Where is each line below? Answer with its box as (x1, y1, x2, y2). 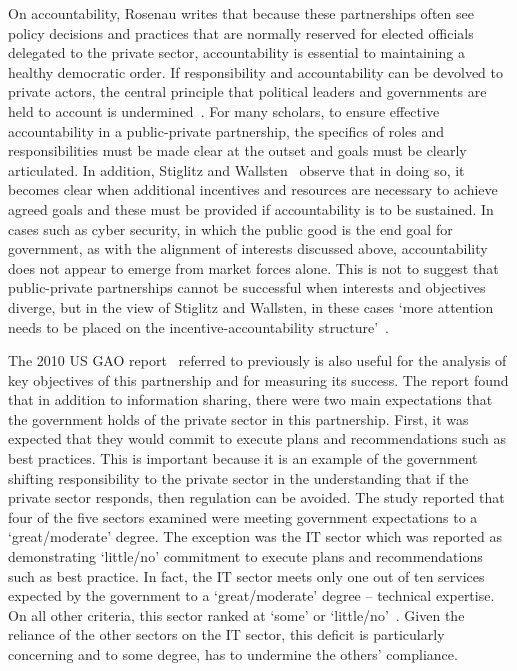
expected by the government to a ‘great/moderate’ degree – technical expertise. (8, 585, 495, 606)
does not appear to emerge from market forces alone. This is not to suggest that (8, 257, 499, 278)
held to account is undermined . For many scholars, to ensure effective (8, 100, 440, 121)
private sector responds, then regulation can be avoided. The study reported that (8, 487, 505, 508)
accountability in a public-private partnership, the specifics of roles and (8, 120, 445, 141)
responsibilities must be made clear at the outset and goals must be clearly (8, 140, 467, 161)
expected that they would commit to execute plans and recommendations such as (8, 428, 507, 449)
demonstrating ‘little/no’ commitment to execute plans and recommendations (8, 546, 483, 567)
